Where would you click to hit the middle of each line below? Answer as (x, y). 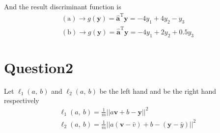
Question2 (39, 67)
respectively (22, 100)
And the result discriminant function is (63, 6)
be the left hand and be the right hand (158, 91)
